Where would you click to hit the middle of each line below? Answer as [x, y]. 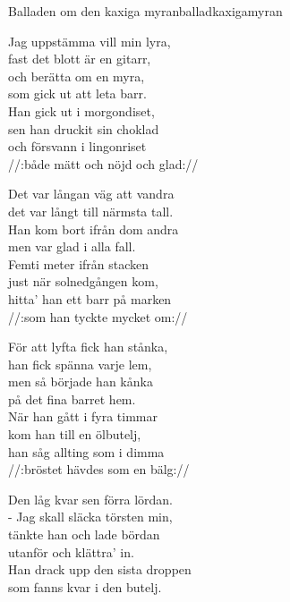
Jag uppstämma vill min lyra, [90, 41]
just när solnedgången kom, [83, 281]
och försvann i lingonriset [77, 146]
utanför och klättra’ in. [71, 551]
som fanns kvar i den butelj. [85, 586]
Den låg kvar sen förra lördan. [91, 499]
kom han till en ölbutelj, [75, 434]
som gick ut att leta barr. [77, 93]
